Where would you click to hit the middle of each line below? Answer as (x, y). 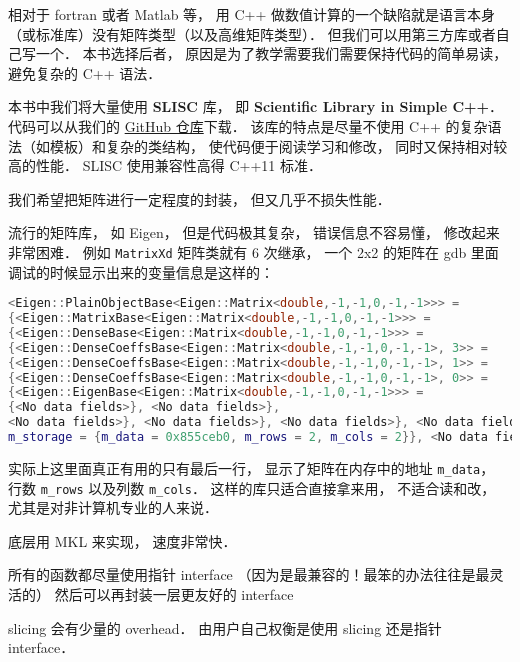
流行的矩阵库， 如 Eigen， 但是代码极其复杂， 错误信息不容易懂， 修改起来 (254, 232)
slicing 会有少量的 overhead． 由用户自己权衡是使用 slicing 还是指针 (225, 627)
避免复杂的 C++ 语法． (85, 72)
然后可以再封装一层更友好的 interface (174, 594)
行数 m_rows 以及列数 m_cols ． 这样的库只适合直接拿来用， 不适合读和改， (252, 487)
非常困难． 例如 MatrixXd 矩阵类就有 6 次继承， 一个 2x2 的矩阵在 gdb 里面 (253, 251)
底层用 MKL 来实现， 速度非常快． (122, 540)
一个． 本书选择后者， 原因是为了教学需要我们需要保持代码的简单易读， (271, 53)
